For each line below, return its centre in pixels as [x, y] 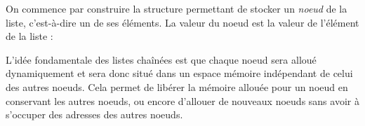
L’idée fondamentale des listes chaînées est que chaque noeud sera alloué [161, 59]
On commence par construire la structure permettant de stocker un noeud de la [177, 8]
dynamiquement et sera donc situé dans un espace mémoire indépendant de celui [179, 73]
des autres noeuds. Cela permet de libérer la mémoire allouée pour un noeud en [177, 86]
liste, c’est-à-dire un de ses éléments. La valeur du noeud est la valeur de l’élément [182, 22]
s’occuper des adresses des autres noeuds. [94, 114]
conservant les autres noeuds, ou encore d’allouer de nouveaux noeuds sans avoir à [182, 100]
